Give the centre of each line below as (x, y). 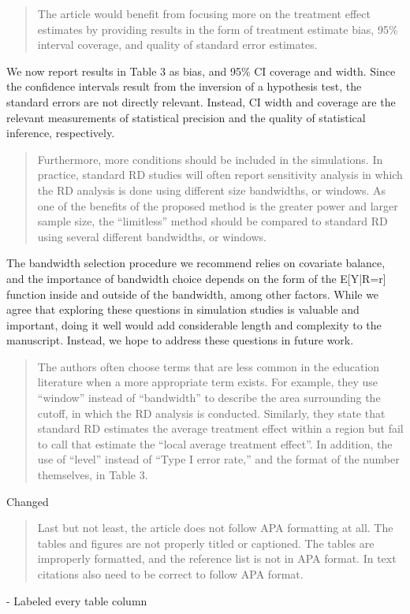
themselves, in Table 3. (93, 475)
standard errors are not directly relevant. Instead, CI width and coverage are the (201, 101)
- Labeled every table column (77, 600)
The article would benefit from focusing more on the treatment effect (204, 13)
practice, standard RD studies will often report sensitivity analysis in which (220, 175)
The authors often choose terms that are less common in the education (209, 366)
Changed (28, 501)
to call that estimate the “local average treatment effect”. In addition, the (215, 443)
